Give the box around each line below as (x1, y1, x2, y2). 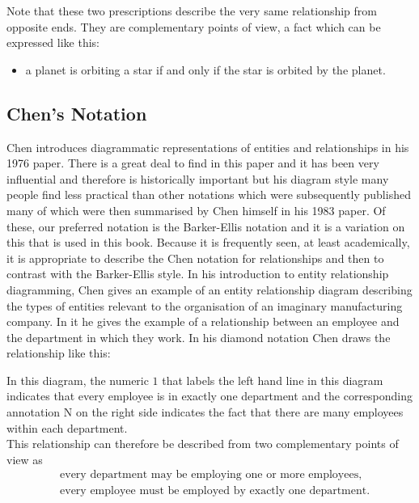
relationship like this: (6, 344, 111, 361)
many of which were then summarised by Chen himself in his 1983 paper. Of (6, 201, 386, 218)
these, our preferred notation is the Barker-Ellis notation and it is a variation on (6, 218, 405, 235)
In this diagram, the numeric (6, 371, 149, 388)
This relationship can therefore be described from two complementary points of (6, 435, 399, 452)
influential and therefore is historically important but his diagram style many (6, 170, 389, 187)
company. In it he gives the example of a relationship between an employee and (6, 313, 400, 330)
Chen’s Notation (6, 100, 147, 125)
